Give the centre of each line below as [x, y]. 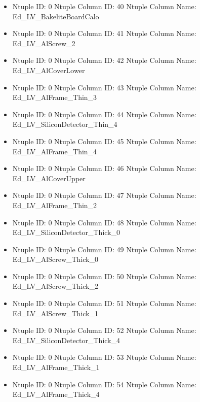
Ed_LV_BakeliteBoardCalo [56, 16]
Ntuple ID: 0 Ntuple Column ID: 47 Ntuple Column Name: [104, 195]
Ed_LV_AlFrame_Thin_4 [55, 151]
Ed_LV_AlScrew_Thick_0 [55, 259]
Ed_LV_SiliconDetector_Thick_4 [66, 340]
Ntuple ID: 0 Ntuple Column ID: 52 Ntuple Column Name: [104, 330]
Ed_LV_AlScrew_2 [44, 43]
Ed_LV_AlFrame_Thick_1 [56, 367]
